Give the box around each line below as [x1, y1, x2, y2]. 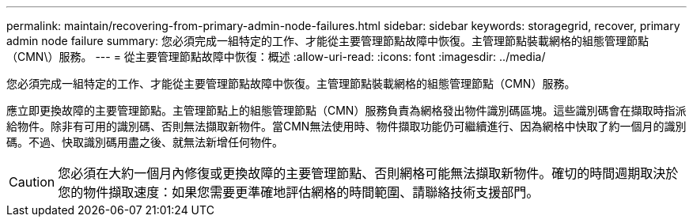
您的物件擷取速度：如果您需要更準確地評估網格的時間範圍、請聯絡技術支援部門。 [58, 184, 540, 200]
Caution [9, 174, 55, 190]
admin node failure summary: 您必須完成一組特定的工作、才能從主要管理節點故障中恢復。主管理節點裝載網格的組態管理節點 [6, 34, 649, 47]
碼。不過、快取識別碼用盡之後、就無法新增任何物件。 [6, 135, 283, 149]
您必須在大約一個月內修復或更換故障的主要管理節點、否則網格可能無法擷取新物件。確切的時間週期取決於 [58, 165, 679, 181]
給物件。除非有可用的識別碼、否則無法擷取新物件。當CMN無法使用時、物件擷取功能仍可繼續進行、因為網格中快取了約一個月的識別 [6, 119, 687, 133]
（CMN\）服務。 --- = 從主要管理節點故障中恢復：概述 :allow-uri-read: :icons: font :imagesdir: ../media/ [6, 50, 546, 63]
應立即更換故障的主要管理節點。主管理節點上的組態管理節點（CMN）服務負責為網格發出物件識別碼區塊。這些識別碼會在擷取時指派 [6, 104, 687, 117]
